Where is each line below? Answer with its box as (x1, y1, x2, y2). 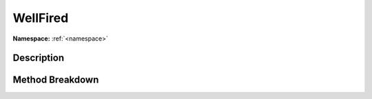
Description (12, 52, 65, 64)
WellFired (12, 10, 69, 25)
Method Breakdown (12, 74, 99, 86)
